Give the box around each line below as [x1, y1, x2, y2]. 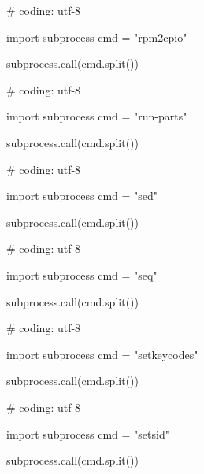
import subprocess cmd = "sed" [6, 187, 158, 204]
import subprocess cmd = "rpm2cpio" [6, 28, 187, 45]
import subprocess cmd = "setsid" [6, 425, 169, 442]
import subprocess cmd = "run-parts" [6, 108, 187, 124]
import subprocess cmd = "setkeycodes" [6, 346, 198, 362]
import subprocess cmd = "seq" [6, 266, 158, 283]
